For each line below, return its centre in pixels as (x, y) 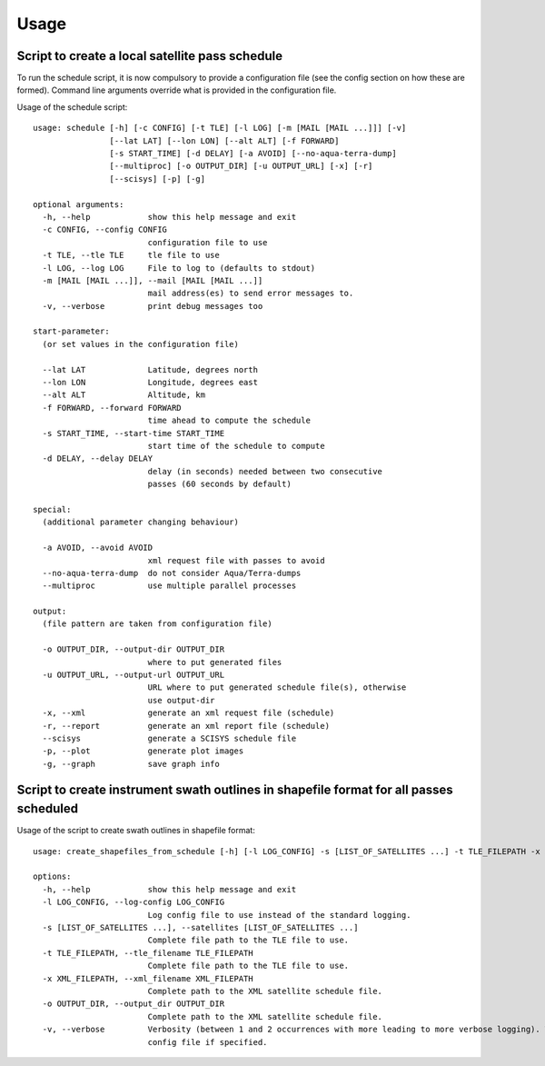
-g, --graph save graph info (131, 764)
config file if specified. (208, 1042)
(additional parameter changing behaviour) (141, 522)
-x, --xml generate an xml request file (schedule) (188, 713)
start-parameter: (71, 331)
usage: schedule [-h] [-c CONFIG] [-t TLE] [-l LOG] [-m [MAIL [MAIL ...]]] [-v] (220, 128)
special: (52, 509)
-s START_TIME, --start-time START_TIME (134, 433)
